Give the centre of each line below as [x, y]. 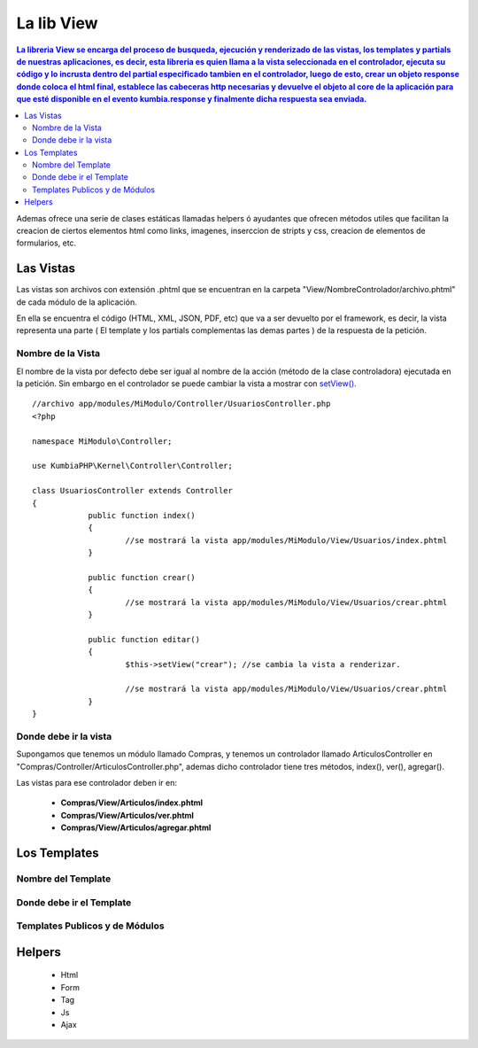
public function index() [142, 515]
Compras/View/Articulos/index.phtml [132, 803]
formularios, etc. [46, 243]
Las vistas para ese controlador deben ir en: [96, 783]
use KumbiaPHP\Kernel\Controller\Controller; [133, 466]
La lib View [57, 23]
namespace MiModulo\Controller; [102, 441]
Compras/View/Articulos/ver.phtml [127, 815]
